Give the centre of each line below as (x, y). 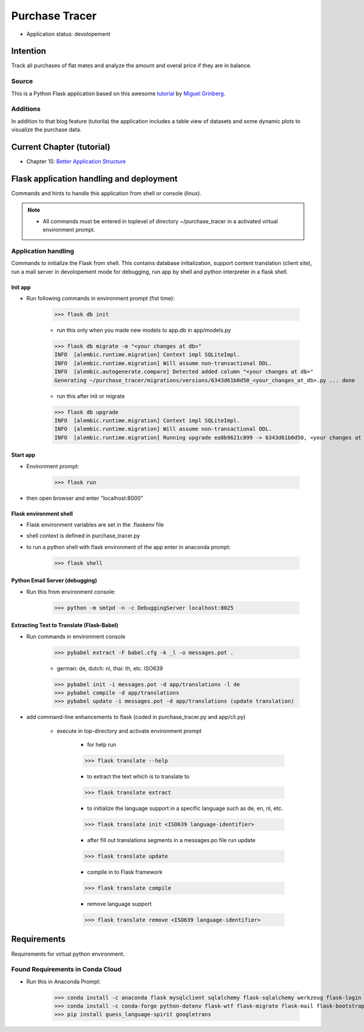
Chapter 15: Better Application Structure (76, 161)
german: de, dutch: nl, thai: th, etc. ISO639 (110, 668)
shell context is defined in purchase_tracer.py (83, 536)
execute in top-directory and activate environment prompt (129, 730)
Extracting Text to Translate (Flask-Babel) (65, 626)
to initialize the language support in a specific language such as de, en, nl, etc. (185, 808)
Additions (26, 109)
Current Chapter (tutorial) (61, 147)
